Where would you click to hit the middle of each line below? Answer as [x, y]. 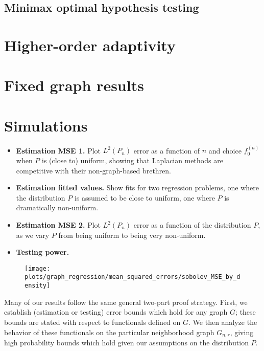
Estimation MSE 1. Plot [58, 150]
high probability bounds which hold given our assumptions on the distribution [126, 343]
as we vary [33, 235]
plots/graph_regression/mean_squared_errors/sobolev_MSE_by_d [133, 277]
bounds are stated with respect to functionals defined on [92, 322]
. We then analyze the [223, 322]
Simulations [46, 125]
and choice [225, 150]
